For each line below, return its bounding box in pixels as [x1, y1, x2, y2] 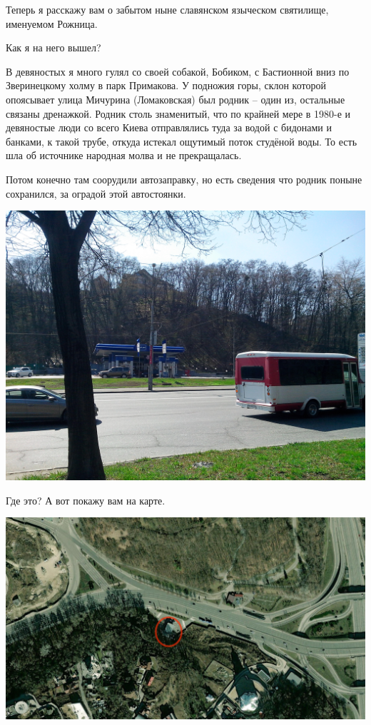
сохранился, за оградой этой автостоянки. [6, 186, 186, 201]
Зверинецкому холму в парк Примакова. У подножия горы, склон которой [6, 78, 326, 93]
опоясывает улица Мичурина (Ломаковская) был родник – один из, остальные [6, 91, 345, 106]
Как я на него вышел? [6, 40, 101, 55]
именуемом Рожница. [6, 16, 98, 31]
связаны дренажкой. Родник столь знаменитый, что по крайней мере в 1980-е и [6, 106, 351, 121]
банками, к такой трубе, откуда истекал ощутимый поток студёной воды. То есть [6, 133, 357, 148]
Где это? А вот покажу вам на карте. [6, 492, 166, 507]
